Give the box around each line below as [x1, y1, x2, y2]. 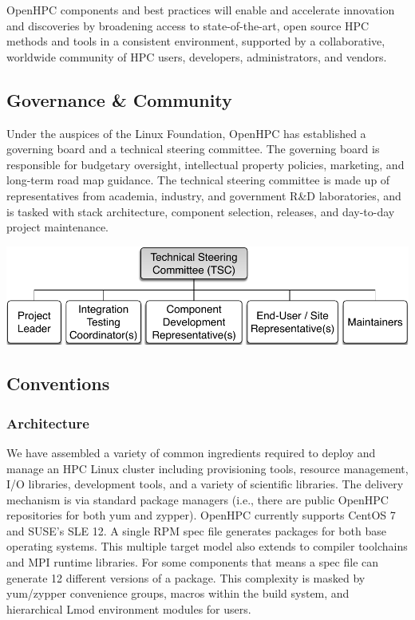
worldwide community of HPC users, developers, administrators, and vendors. [6, 48, 387, 65]
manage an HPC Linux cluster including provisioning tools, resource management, [6, 460, 409, 476]
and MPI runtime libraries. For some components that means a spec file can [6, 554, 379, 571]
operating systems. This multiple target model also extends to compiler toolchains [6, 538, 408, 555]
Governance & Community [6, 87, 232, 112]
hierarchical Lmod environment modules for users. [6, 600, 251, 617]
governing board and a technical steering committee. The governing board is [6, 140, 380, 157]
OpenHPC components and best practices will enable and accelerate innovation [6, 2, 395, 18]
